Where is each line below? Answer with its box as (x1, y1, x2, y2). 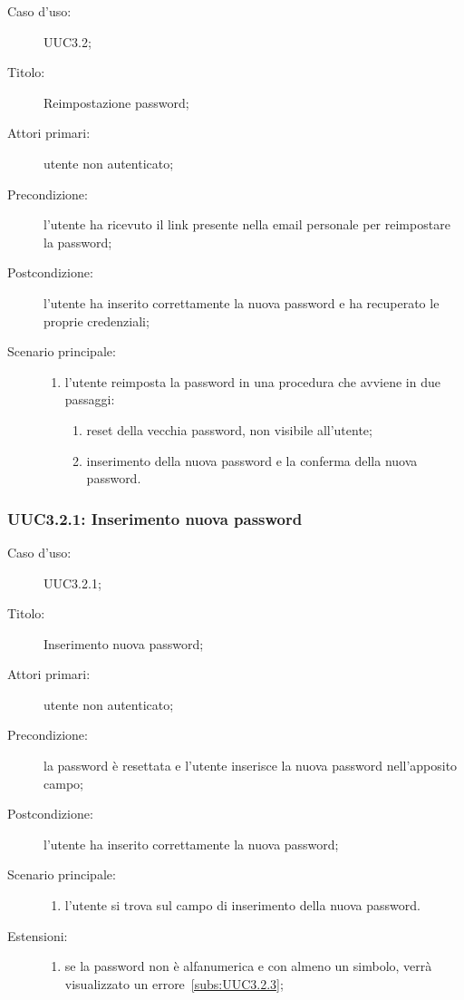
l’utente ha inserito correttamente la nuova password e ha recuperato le (43, 293, 440, 312)
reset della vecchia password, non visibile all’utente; (86, 420, 372, 439)
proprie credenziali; (43, 311, 150, 330)
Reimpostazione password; (43, 92, 189, 112)
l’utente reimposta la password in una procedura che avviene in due (64, 372, 440, 391)
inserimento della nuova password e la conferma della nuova (86, 451, 418, 470)
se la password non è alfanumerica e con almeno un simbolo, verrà (64, 956, 432, 976)
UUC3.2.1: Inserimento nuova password (7, 507, 303, 529)
